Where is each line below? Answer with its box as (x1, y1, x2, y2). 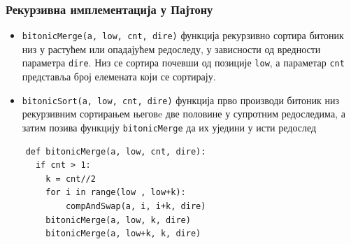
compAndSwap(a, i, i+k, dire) (65, 201, 206, 211)
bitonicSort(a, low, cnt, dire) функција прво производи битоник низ (22, 92, 340, 107)
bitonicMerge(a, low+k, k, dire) (45, 229, 201, 239)
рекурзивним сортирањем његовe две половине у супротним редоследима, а (22, 106, 345, 121)
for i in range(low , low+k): (45, 187, 186, 198)
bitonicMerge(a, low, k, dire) (45, 215, 191, 225)
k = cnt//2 (45, 173, 96, 184)
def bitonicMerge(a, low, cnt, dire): (25, 146, 206, 157)
